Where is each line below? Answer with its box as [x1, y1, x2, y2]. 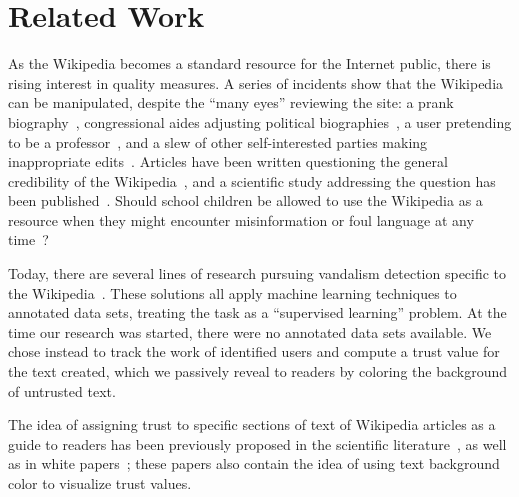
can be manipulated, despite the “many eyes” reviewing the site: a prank [8, 92, 454, 113]
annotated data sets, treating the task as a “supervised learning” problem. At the [8, 302, 507, 323]
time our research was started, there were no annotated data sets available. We [8, 321, 492, 342]
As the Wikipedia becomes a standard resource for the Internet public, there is [8, 53, 491, 74]
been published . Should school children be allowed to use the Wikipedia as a [8, 190, 483, 211]
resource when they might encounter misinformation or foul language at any [8, 209, 474, 230]
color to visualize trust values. [8, 473, 192, 493]
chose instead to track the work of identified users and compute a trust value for [8, 341, 500, 362]
